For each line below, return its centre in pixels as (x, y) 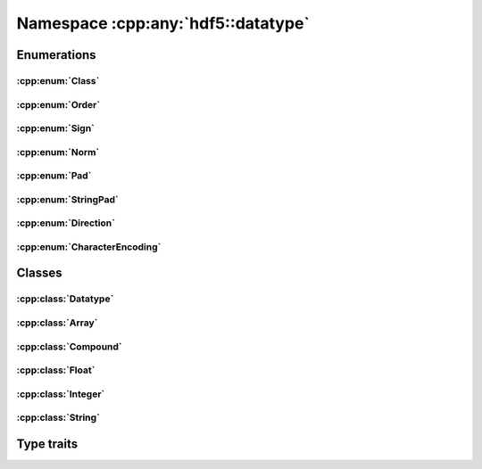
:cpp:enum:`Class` (58, 80)
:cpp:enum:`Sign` (56, 128)
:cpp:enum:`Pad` (54, 176)
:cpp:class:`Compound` (69, 346)
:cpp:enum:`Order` (58, 104)
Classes (39, 273)
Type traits (47, 444)
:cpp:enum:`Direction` (66, 223)
